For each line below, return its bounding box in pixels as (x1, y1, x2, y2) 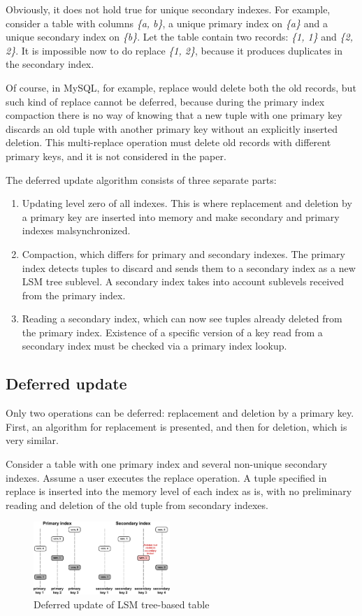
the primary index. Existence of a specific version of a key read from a (22, 324, 323, 339)
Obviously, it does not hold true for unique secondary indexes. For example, (6, 2, 331, 16)
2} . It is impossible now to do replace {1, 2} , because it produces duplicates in (6, 43, 343, 57)
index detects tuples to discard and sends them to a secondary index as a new (22, 260, 356, 275)
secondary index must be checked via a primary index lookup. (22, 338, 287, 353)
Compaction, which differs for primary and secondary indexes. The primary (22, 246, 345, 261)
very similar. (6, 433, 59, 447)
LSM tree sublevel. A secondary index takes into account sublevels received (22, 274, 345, 289)
